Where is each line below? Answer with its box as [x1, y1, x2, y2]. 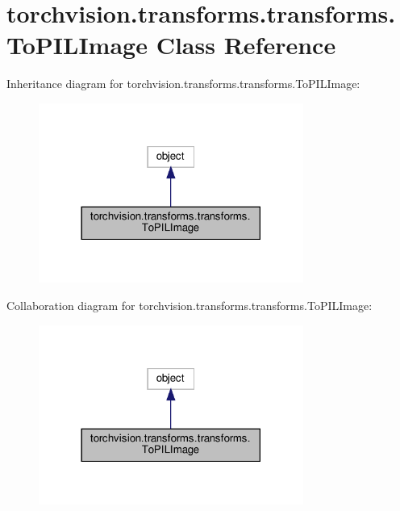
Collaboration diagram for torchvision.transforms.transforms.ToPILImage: [6, 297, 373, 313]
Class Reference [156, 28, 336, 61]
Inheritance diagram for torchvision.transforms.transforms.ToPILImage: [6, 75, 360, 92]
